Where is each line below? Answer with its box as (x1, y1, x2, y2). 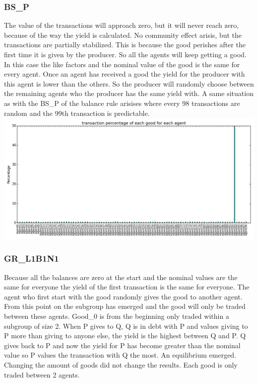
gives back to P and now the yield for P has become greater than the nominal (4, 340, 241, 350)
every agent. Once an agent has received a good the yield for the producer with (4, 69, 245, 79)
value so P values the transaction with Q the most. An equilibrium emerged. (4, 350, 237, 360)
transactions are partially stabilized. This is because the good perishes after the (4, 39, 246, 50)
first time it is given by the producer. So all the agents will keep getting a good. (4, 49, 247, 59)
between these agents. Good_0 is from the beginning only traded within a (4, 310, 229, 321)
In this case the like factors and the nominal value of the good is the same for (4, 59, 240, 69)
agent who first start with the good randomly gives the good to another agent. (4, 291, 243, 301)
